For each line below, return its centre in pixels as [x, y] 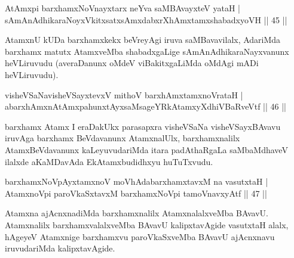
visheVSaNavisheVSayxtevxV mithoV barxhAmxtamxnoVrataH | [124, 94]
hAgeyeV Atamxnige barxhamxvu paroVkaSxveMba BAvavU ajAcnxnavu [140, 236]
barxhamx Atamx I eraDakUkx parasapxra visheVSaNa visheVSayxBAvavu [143, 126]
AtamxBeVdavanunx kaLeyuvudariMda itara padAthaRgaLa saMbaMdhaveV [146, 149]
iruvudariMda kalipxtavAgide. [60, 248]
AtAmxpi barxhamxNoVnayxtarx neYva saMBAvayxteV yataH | [122, 8]
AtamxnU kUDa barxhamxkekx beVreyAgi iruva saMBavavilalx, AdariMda [143, 40]
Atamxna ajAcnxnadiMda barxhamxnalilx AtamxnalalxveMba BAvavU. [137, 213]
